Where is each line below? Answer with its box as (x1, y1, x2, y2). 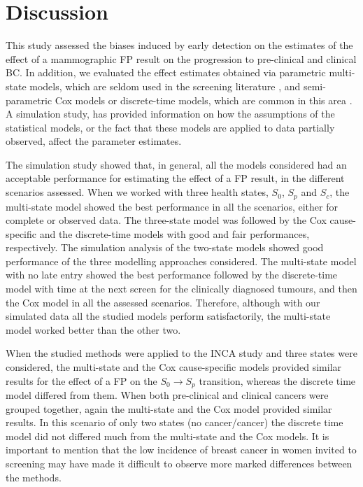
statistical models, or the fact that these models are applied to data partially (6, 120, 335, 134)
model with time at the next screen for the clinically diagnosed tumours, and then (6, 281, 357, 296)
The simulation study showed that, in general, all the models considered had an (6, 157, 347, 171)
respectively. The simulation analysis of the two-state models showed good (6, 240, 324, 255)
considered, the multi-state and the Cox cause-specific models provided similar (6, 360, 342, 374)
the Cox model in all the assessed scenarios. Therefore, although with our (6, 295, 320, 309)
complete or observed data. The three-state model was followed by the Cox (6, 213, 327, 227)
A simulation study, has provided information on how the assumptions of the (6, 106, 335, 121)
